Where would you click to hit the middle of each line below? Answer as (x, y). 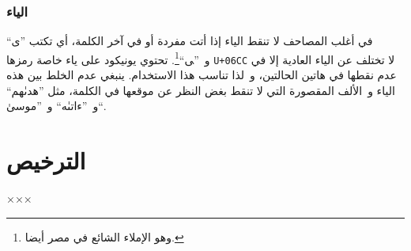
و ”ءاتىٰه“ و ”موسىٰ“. (56, 106)
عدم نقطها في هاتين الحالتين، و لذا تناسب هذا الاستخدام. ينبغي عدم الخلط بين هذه (202, 75)
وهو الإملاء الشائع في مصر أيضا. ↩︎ (104, 236)
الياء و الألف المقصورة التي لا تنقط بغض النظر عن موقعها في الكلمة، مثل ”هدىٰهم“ (201, 90)
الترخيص (46, 160)
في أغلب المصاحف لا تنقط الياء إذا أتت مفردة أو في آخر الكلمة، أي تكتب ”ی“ (190, 41)
